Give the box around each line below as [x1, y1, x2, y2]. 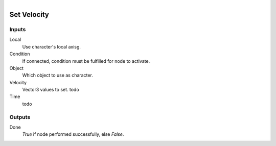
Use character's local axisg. [22, 43, 81, 50]
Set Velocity [9, 10, 50, 19]
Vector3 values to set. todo [22, 87, 79, 93]
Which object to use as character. [22, 72, 93, 79]
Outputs [9, 113, 31, 120]
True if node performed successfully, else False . [22, 131, 124, 137]
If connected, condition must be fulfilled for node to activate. [22, 58, 150, 64]
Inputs [9, 26, 26, 33]
